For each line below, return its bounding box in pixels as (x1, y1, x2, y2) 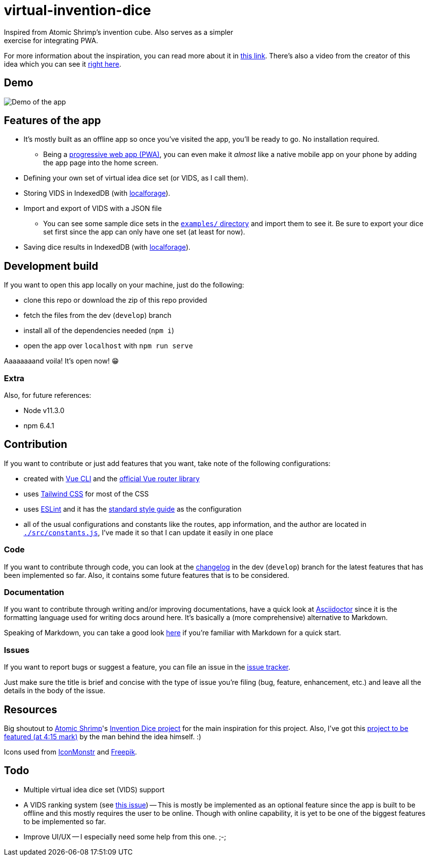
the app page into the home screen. (43, 158, 158, 167)
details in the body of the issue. (4, 686, 105, 695)
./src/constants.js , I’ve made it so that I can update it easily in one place (24, 528, 273, 537)
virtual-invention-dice (4, 2, 151, 19)
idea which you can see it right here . (4, 59, 122, 68)
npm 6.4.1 (24, 421, 54, 430)
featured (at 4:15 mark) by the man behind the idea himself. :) (4, 732, 202, 741)
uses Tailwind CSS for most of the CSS (24, 489, 149, 498)
